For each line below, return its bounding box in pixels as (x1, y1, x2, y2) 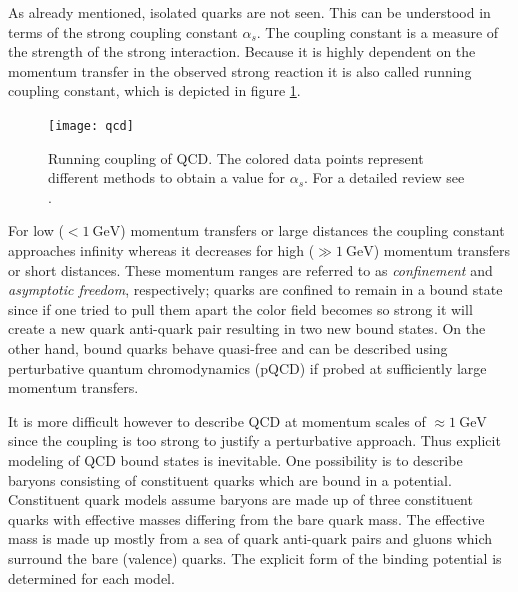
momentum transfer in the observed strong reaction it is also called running (8, 60, 472, 81)
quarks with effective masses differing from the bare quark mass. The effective (8, 508, 485, 529)
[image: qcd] (48, 118, 134, 133)
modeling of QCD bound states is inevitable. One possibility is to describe (8, 449, 463, 470)
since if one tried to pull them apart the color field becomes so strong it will (8, 298, 473, 319)
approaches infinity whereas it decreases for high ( (8, 240, 315, 260)
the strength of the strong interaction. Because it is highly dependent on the (8, 41, 476, 62)
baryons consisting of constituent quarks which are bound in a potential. (8, 469, 452, 490)
